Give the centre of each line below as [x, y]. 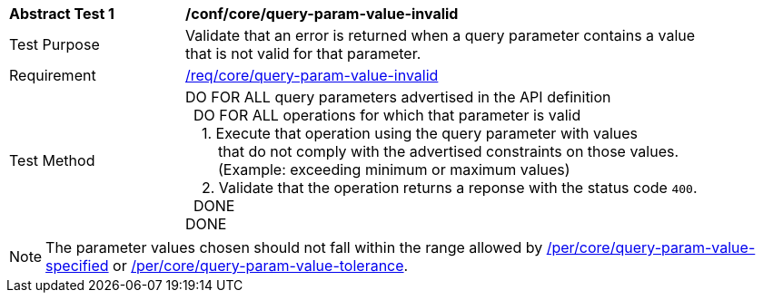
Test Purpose [54, 44]
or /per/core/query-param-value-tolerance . [261, 266]
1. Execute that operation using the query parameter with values [420, 133]
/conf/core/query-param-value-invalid [322, 14]
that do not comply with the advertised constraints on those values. [449, 151]
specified [77, 266]
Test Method [52, 160]
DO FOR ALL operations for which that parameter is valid [387, 115]
